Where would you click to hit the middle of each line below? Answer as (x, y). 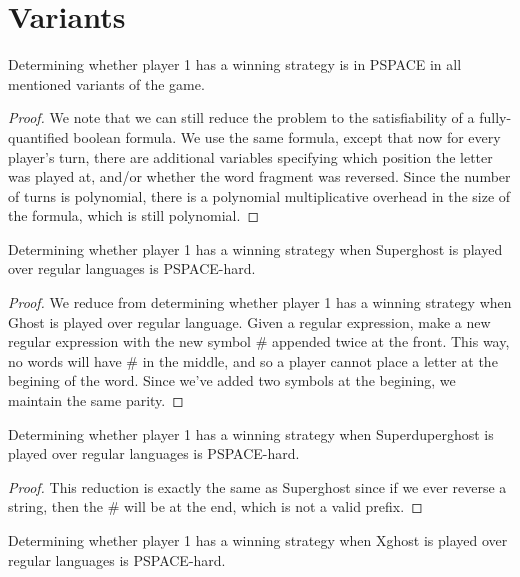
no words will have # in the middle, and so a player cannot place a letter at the (253, 360)
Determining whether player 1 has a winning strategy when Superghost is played (255, 248)
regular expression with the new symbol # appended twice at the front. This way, (259, 341)
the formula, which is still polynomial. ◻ (134, 215)
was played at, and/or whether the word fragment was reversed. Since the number (259, 176)
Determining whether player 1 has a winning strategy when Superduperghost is (251, 433)
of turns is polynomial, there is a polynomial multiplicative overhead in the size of (259, 195)
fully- (495, 117)
